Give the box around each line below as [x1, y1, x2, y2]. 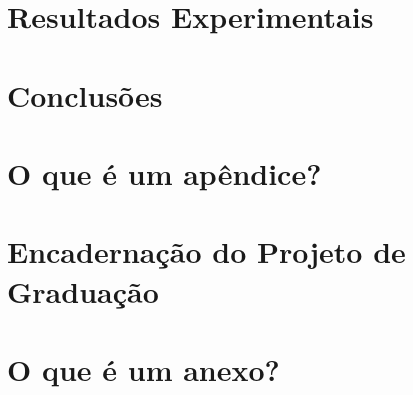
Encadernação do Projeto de [7, 231, 406, 272]
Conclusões [7, 74, 163, 115]
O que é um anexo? [7, 348, 280, 389]
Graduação [7, 270, 159, 311]
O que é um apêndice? [7, 152, 322, 193]
